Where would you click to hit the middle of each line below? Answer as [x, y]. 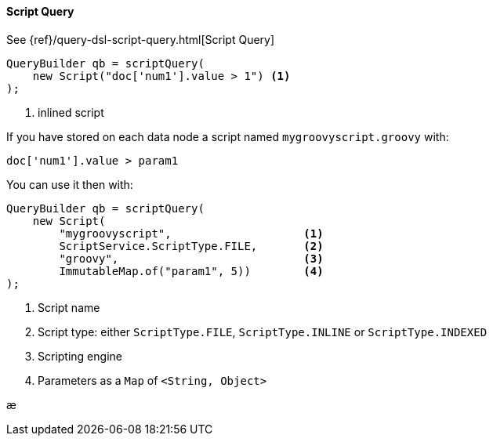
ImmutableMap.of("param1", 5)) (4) [191, 271]
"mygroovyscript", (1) [191, 233]
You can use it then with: [70, 184]
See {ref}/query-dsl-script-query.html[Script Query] [141, 39]
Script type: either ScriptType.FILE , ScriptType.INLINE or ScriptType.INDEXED [263, 331]
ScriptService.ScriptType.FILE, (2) [191, 246]
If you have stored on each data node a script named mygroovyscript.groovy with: [228, 136]
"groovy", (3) [191, 258]
